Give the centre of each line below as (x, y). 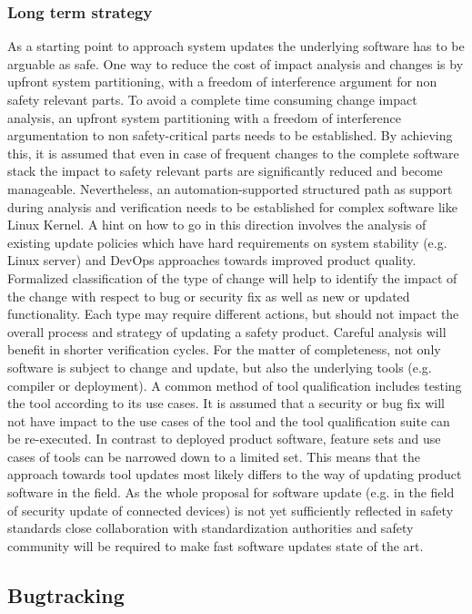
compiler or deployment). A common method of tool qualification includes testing (235, 385)
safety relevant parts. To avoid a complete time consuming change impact (212, 99)
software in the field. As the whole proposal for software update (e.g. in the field (231, 492)
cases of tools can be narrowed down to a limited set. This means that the (214, 456)
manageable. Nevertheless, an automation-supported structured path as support (230, 188)
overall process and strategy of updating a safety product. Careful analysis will (227, 331)
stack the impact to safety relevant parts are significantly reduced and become (225, 171)
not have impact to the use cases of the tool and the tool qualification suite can (229, 420)
